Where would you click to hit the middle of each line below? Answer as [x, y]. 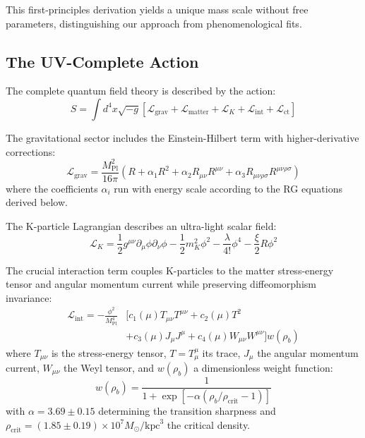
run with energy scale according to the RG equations [228, 188]
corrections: [31, 151]
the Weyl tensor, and [109, 368]
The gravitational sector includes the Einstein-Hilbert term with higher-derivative [182, 137]
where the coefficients [52, 188]
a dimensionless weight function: [263, 368]
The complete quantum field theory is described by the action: [141, 91]
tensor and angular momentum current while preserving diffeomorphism [161, 284]
